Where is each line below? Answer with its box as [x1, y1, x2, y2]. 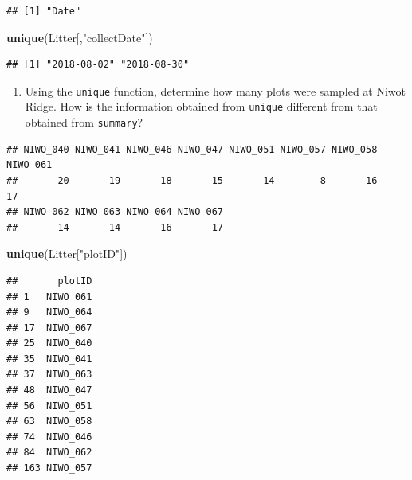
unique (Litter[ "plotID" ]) [6, 245, 128, 262]
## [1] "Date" [6, 6, 81, 17]
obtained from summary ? [25, 114, 143, 131]
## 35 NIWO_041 [6, 353, 92, 365]
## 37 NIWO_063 [6, 369, 92, 380]
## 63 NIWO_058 [6, 416, 92, 427]
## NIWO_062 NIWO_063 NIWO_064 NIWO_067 [6, 206, 224, 218]
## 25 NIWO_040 [6, 338, 92, 349]
